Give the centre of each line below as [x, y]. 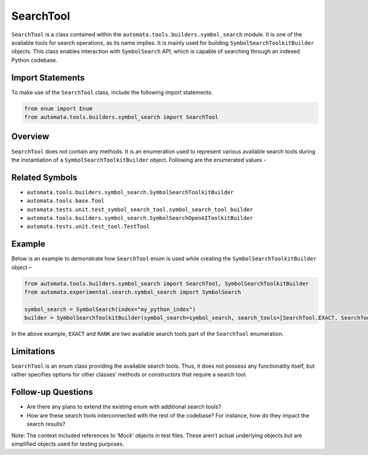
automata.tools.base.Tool [66, 201]
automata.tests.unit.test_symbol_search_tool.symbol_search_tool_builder [140, 209]
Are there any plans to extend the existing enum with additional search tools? [124, 407]
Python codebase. [34, 60]
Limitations [33, 351]
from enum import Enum [58, 108]
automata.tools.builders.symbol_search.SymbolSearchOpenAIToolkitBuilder [140, 218]
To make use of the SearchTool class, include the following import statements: [112, 92]
